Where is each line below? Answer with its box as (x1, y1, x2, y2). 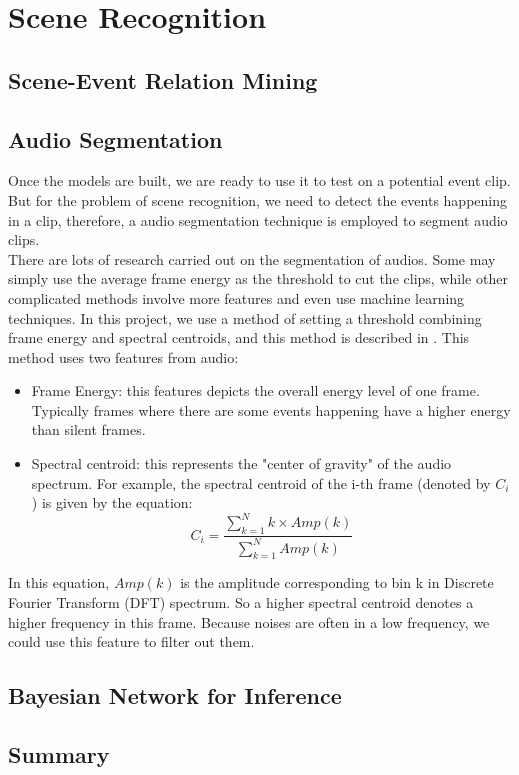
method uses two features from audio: (8, 346, 239, 367)
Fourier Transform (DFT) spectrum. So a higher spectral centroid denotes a (8, 591, 474, 612)
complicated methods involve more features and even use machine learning (8, 287, 465, 308)
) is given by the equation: (31, 492, 193, 513)
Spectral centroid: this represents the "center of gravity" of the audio (31, 453, 452, 474)
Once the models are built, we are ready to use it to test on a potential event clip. (8, 170, 511, 191)
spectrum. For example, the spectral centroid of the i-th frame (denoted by (31, 472, 491, 493)
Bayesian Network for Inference (8, 680, 342, 711)
